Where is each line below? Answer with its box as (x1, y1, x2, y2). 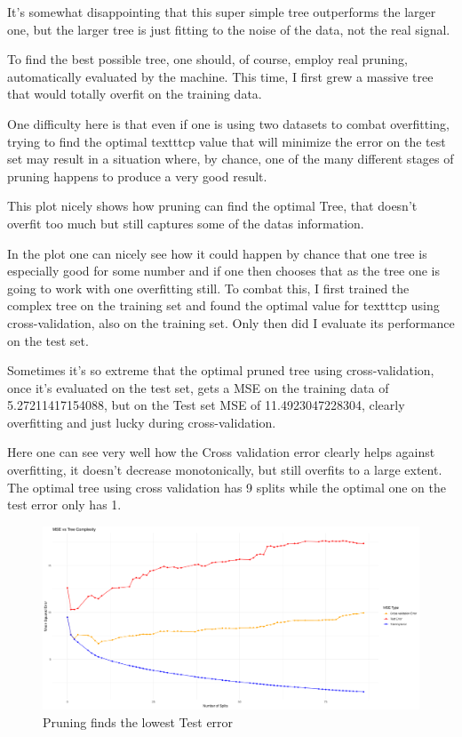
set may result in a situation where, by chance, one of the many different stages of (7, 149, 454, 168)
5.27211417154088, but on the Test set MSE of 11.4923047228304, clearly (7, 396, 405, 414)
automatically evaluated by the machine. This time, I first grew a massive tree (7, 67, 434, 85)
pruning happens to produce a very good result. (7, 166, 267, 185)
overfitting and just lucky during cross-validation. (7, 413, 276, 431)
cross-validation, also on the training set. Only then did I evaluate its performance (7, 313, 455, 332)
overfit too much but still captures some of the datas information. (7, 213, 364, 232)
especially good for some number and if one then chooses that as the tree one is (7, 261, 441, 280)
